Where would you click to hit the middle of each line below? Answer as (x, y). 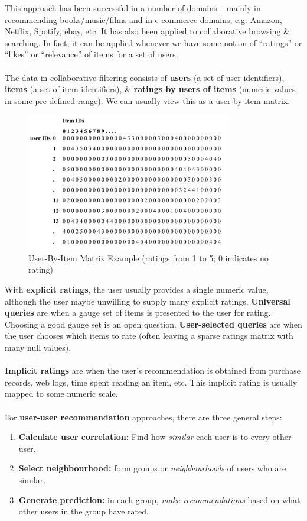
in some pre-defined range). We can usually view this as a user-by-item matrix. (148, 100)
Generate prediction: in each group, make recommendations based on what (159, 499)
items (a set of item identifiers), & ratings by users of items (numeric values (150, 89)
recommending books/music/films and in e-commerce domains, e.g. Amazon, (143, 19)
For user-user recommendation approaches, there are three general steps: (143, 417)
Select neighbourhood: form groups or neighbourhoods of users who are (152, 468)
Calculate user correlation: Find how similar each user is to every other (155, 437)
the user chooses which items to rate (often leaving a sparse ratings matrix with (149, 336)
